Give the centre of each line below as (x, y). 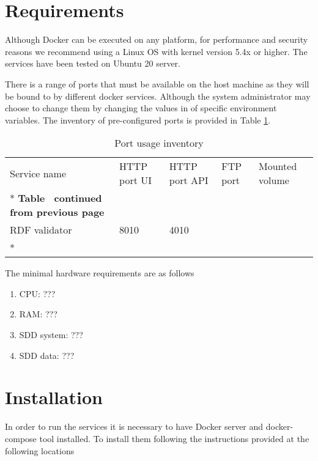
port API (189, 180)
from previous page (57, 212)
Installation (54, 397)
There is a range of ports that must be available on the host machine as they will (157, 83)
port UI (135, 180)
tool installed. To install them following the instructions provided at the (174, 438)
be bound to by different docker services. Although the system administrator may (158, 96)
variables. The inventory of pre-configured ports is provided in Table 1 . (138, 120)
